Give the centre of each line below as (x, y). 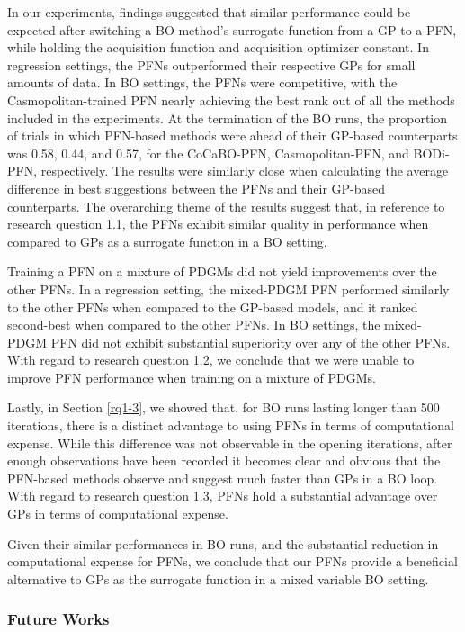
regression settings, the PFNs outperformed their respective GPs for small (211, 64)
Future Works (58, 619)
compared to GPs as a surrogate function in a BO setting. (167, 241)
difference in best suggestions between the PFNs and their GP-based (197, 188)
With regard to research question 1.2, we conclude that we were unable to (211, 360)
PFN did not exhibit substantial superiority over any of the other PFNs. (250, 342)
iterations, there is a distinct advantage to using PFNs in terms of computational (231, 425)
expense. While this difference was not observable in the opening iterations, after (230, 442)
